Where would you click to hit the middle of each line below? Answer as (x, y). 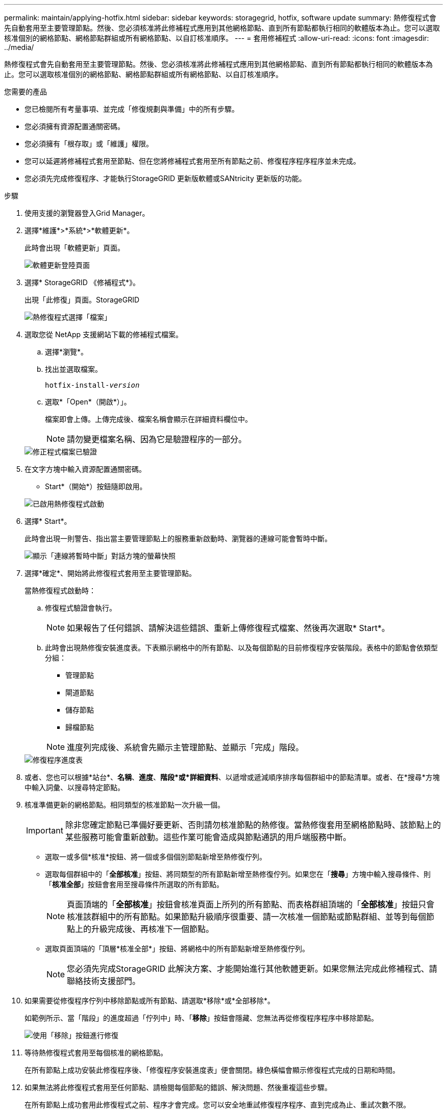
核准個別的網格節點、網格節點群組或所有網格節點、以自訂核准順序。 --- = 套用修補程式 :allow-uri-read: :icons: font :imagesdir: (217, 38)
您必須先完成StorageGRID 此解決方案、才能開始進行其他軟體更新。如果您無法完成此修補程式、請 (252, 969)
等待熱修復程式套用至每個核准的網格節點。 (96, 1053)
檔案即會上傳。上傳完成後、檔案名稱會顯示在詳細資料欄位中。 (148, 419)
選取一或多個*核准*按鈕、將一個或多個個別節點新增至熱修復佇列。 (156, 857)
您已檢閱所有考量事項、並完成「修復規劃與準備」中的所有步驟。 (132, 109)
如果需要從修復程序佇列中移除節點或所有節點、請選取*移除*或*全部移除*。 (150, 1001)
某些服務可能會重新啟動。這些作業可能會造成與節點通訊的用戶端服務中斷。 (208, 837)
